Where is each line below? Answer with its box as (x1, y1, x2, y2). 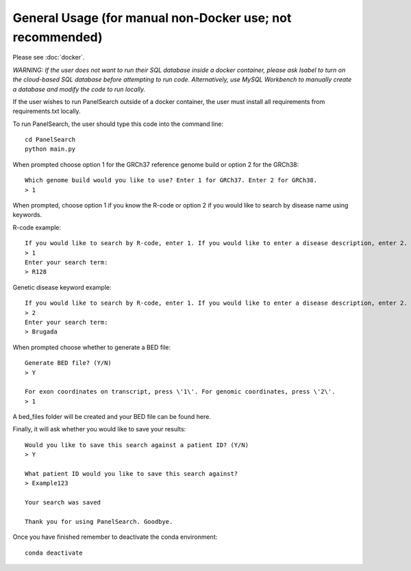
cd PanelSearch (25, 136, 76, 144)
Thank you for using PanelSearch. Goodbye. (25, 518, 173, 525)
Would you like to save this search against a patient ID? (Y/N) (25, 441, 249, 448)
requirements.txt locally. (12, 107, 82, 116)
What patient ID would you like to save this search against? (25, 470, 238, 478)
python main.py (25, 145, 76, 153)
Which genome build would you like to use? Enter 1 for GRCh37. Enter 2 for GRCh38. (25, 177, 318, 184)
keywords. (12, 211, 42, 219)
